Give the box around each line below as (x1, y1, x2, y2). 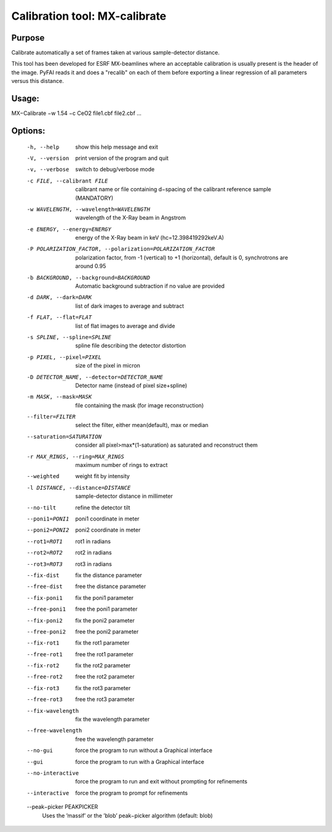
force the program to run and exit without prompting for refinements (75, 778, 248, 785)
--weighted (26, 473, 60, 480)
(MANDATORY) (75, 194, 114, 202)
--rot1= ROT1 (26, 538, 63, 545)
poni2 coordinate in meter (75, 526, 141, 534)
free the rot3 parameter (75, 696, 135, 703)
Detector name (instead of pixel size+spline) (75, 382, 188, 389)
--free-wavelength (26, 727, 82, 734)
